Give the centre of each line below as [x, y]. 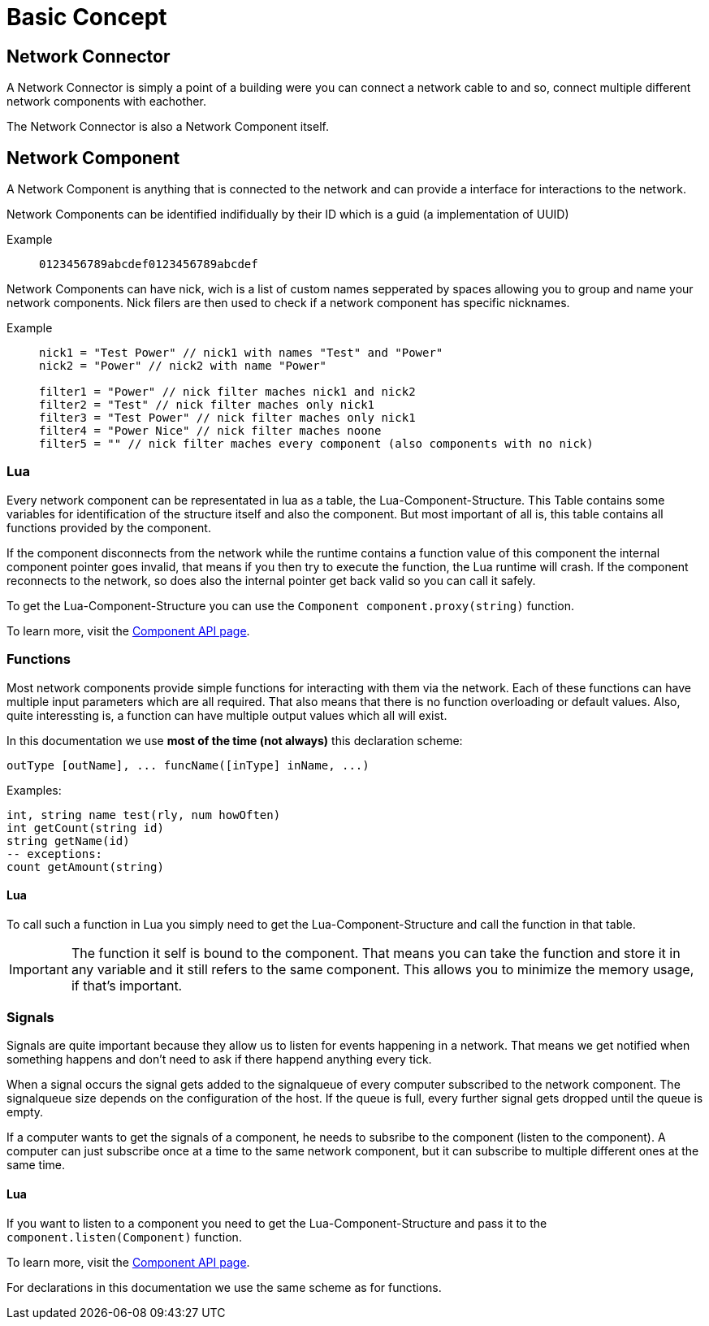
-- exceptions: [55, 854]
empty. [25, 1112]
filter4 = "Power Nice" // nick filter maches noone [210, 431]
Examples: [34, 790]
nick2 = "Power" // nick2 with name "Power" [183, 366]
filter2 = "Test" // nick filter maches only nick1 [207, 405]
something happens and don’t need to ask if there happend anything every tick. [219, 1059]
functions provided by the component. [109, 527]
